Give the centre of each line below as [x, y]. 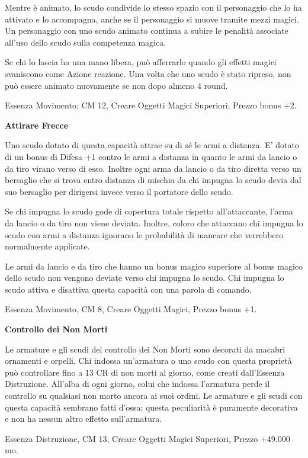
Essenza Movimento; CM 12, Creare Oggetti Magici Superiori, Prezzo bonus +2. [151, 105]
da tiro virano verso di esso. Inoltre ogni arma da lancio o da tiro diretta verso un [153, 168]
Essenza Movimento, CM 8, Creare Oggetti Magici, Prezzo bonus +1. [131, 309]
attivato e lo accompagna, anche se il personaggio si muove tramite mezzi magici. [152, 19]
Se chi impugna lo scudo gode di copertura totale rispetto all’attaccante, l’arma [149, 211]
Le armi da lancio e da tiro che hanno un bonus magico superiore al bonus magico [154, 266]
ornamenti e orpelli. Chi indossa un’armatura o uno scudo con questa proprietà [148, 361]
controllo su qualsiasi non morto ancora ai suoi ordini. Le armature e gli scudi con [154, 395]
